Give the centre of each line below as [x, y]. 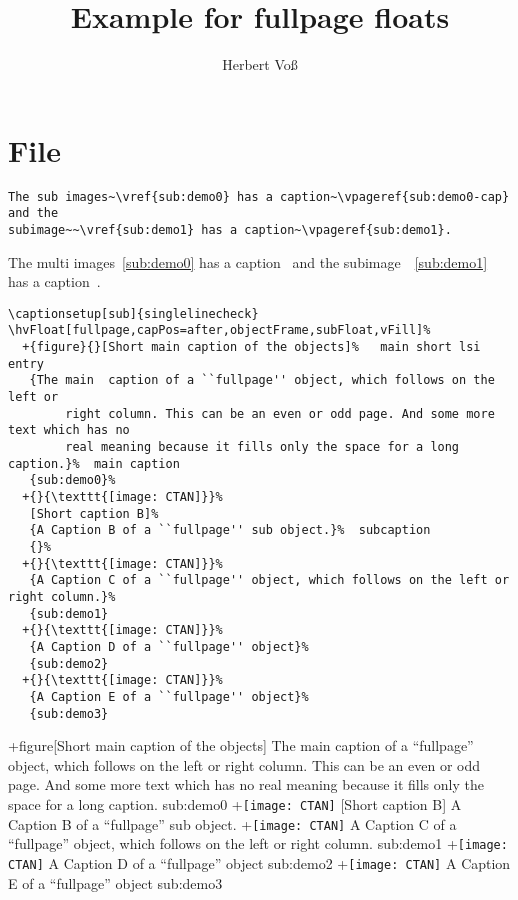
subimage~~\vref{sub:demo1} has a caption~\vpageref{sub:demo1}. [230, 229]
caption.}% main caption [94, 463]
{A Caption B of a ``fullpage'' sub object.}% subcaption [230, 530]
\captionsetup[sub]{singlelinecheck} [133, 313]
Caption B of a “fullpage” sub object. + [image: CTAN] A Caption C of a [232, 823]
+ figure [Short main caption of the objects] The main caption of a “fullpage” [241, 745]
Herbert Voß [260, 64]
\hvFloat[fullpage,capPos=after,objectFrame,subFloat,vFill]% [219, 330]
